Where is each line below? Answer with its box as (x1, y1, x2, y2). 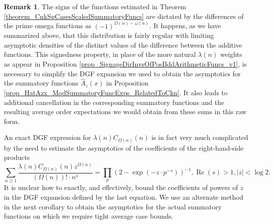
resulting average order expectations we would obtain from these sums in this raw (4, 106, 247, 117)
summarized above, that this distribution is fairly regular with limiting (4, 30, 214, 40)
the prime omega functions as (4, 20, 92, 31)
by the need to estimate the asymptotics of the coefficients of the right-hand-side (4, 142, 244, 153)
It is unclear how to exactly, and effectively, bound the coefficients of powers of (4, 182, 238, 192)
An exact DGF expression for (4, 132, 91, 142)
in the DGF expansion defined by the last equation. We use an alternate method (4, 191, 243, 202)
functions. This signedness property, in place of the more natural (4, 49, 196, 59)
